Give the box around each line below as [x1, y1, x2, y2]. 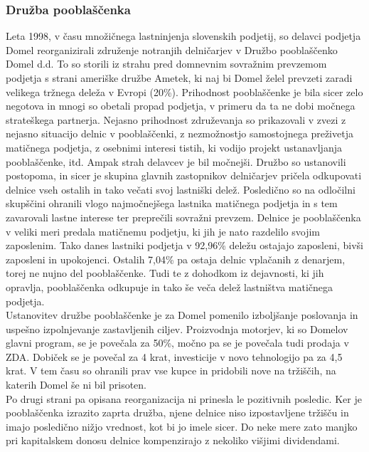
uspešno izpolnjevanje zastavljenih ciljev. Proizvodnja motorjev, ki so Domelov [6, 321, 348, 336]
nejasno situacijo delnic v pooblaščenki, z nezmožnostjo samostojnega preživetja [6, 126, 353, 141]
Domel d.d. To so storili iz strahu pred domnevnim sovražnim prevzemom [6, 56, 327, 71]
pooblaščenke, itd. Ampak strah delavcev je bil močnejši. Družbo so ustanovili [6, 154, 346, 169]
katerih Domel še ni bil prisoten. [6, 377, 146, 392]
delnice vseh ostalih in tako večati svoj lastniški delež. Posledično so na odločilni [6, 182, 355, 196]
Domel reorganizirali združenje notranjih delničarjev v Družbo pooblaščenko [6, 42, 338, 57]
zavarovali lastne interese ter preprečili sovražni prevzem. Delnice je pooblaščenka [6, 209, 361, 224]
